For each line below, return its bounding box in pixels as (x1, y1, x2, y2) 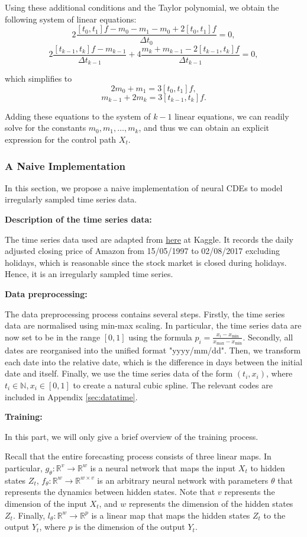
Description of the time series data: (5, 213, 152, 225)
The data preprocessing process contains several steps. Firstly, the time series (5, 307, 285, 320)
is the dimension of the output (75, 520, 185, 533)
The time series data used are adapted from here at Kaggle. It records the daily (5, 233, 293, 245)
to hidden (250, 461, 285, 474)
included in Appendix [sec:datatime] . (5, 390, 138, 403)
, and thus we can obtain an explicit (138, 121, 269, 134)
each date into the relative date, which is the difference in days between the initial (5, 355, 303, 368)
